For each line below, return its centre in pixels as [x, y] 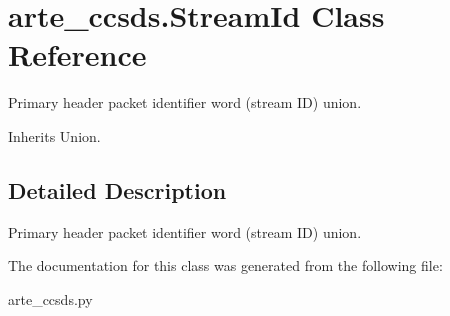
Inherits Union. [54, 135]
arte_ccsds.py [50, 298]
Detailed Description [117, 189]
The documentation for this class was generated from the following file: [225, 265]
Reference [77, 54]
